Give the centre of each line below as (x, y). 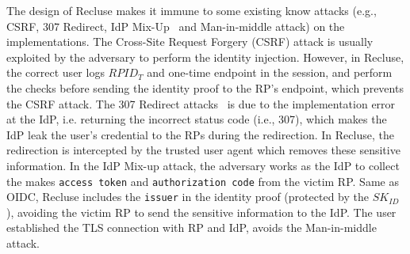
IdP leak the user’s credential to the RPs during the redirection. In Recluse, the (200, 134)
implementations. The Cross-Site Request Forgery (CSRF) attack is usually (190, 42)
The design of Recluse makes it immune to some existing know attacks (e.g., (192, 10)
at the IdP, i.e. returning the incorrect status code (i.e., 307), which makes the (197, 119)
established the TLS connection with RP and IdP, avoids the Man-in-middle (192, 227)
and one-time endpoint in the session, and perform (270, 72)
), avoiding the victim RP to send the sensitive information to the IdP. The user (201, 212)
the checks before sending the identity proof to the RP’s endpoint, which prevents (205, 87)
